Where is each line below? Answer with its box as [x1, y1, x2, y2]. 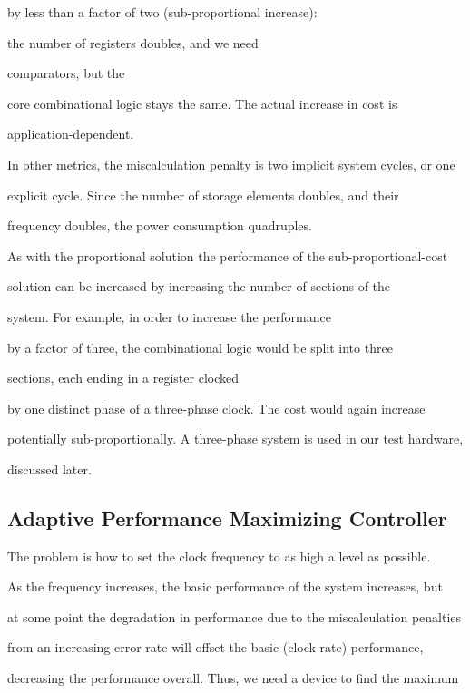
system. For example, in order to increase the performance [7, 307, 331, 326]
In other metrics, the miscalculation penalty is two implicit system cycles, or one [7, 154, 455, 173]
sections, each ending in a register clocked [7, 368, 239, 387]
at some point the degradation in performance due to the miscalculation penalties [7, 607, 462, 626]
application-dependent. [7, 124, 134, 143]
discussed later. [7, 459, 92, 478]
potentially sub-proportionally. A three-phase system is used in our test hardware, [7, 429, 464, 448]
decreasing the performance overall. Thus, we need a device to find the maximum [7, 669, 459, 688]
